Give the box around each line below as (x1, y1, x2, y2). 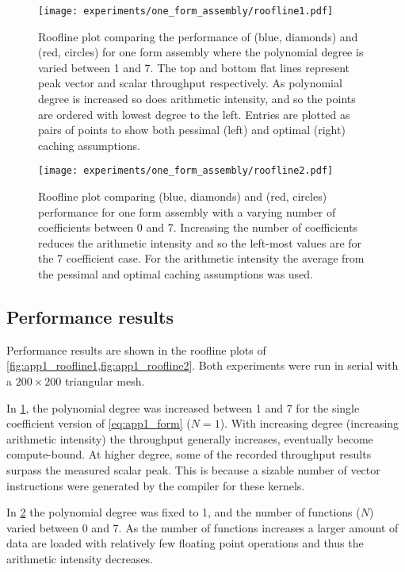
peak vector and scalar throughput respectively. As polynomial (38, 75, 342, 91)
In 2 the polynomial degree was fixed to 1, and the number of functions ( (6, 504, 361, 520)
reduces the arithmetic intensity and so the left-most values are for (38, 234, 362, 251)
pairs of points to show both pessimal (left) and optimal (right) (38, 121, 346, 138)
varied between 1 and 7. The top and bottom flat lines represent (38, 59, 350, 75)
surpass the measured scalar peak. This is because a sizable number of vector (6, 461, 380, 478)
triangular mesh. (64, 373, 145, 390)
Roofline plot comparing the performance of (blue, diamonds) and (38, 28, 358, 44)
